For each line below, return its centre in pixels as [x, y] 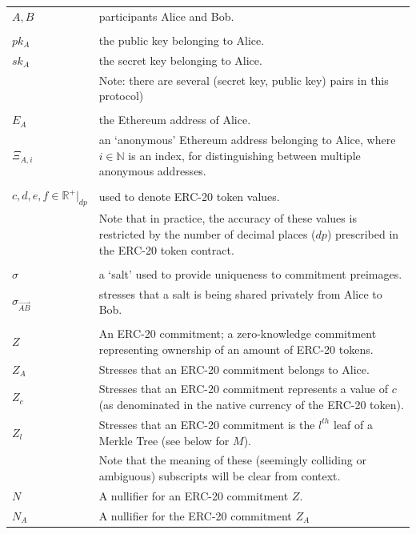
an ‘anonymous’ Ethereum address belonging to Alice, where [247, 140]
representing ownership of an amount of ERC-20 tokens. [236, 349]
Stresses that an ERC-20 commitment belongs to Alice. [234, 369]
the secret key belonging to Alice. [180, 60]
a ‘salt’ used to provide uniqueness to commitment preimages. [250, 273]
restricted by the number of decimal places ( [207, 233]
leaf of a [353, 424]
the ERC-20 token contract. [166, 249]
